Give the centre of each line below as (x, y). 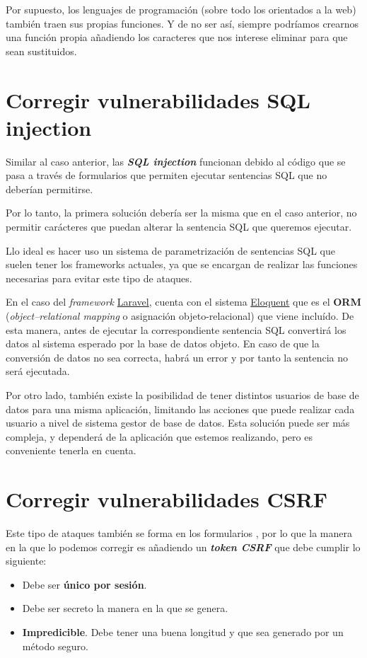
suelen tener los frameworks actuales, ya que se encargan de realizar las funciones (182, 264)
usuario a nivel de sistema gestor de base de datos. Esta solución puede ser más (178, 423)
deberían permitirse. (49, 189)
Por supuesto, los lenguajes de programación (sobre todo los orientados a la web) (181, 9)
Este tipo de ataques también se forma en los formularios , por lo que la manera (179, 533)
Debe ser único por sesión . (85, 584)
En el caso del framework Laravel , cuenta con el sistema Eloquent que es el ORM (183, 302)
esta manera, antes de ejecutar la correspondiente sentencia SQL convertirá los (176, 329)
